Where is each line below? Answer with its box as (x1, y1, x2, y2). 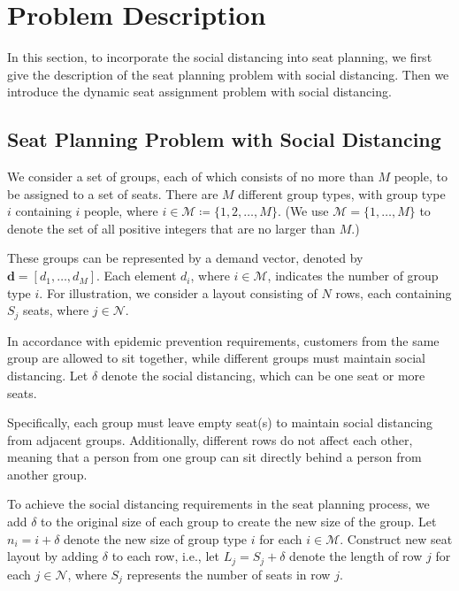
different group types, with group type (238, 184, 446, 203)
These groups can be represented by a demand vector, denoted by (7, 249, 363, 267)
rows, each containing (335, 283, 452, 302)
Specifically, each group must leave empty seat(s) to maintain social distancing (7, 413, 433, 432)
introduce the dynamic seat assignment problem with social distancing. (7, 82, 392, 101)
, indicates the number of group (267, 266, 439, 285)
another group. (7, 464, 88, 483)
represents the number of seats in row (126, 564, 331, 583)
